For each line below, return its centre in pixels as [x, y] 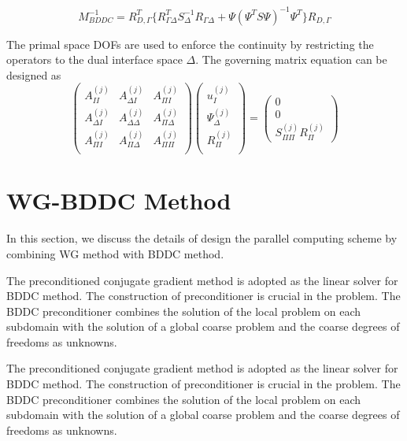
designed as [34, 74]
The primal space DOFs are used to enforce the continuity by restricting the [190, 44]
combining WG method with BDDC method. [115, 253]
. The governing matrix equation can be [291, 59]
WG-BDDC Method [119, 200]
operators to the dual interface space [94, 59]
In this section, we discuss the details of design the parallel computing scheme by [202, 238]
